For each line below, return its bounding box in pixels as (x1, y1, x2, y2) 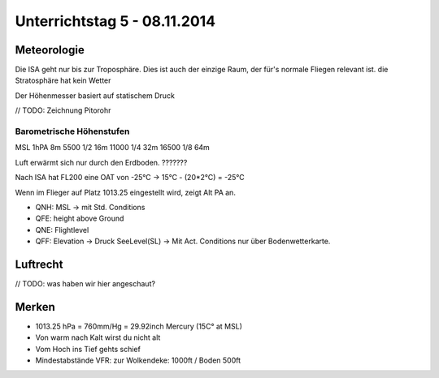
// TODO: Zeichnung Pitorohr (15, 105, 111, 115)
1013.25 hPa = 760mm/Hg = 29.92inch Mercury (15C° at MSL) (35, 321, 243, 331)
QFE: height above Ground (35, 213, 124, 223)
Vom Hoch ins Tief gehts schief (35, 344, 141, 354)
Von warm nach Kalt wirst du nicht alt (35, 333, 161, 342)
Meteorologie (15, 43, 85, 57)
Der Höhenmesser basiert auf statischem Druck (15, 90, 175, 101)
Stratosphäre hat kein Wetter (15, 75, 111, 85)
